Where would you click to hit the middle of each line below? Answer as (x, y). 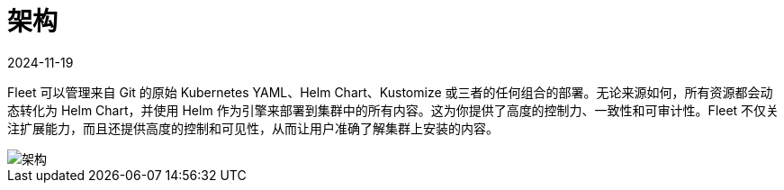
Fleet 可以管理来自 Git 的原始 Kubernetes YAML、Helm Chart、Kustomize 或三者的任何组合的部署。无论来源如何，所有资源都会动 (390, 92)
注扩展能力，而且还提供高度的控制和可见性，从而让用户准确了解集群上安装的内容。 (253, 128)
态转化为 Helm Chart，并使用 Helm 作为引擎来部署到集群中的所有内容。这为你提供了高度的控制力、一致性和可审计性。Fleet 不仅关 (393, 110)
